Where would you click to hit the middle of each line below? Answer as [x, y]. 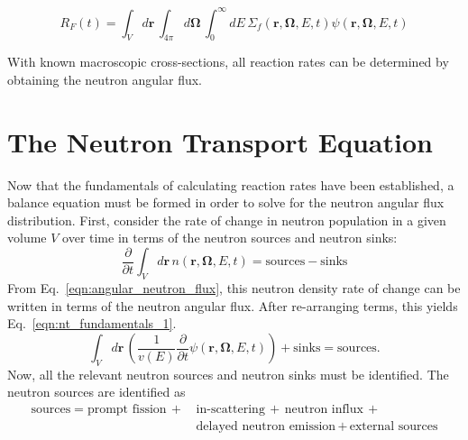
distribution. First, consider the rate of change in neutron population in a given [227, 220]
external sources [394, 427]
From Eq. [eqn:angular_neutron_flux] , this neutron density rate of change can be [234, 288]
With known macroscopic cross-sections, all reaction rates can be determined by [228, 62]
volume [27, 238]
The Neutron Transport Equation [220, 141]
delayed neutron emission [266, 427]
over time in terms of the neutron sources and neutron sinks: [230, 238]
